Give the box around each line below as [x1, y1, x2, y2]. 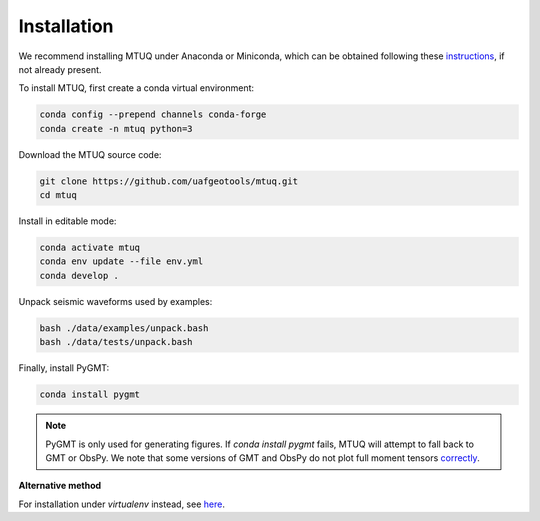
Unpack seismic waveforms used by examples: [18, 295, 213, 307]
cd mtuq [39, 190, 77, 201]
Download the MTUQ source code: [18, 148, 162, 160]
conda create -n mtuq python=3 [39, 123, 194, 134]
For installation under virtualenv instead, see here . [18, 498, 225, 510]
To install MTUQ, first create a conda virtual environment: [18, 82, 255, 94]
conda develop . [39, 270, 120, 281]
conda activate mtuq [39, 242, 140, 254]
